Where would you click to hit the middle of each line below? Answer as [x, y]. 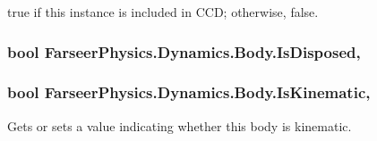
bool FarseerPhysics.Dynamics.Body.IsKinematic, [189, 92]
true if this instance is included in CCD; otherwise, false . [163, 12]
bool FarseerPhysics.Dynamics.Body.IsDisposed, [184, 51]
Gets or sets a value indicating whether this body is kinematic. [180, 125]
